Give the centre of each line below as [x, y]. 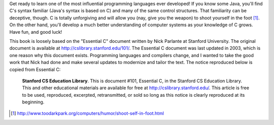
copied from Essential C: [35, 69]
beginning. [33, 102]
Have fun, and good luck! [36, 32]
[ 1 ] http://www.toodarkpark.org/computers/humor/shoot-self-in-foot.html [88, 113]
